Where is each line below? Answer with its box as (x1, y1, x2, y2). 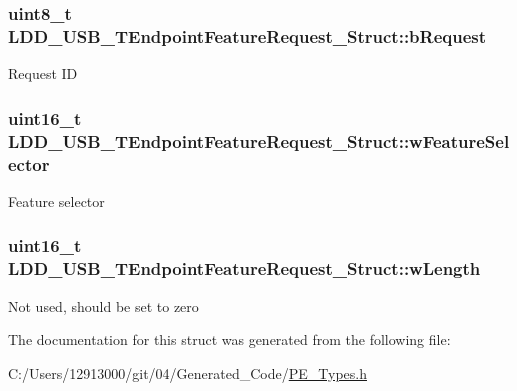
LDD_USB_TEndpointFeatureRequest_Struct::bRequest (8, 23, 487, 48)
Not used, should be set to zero (8, 295, 199, 316)
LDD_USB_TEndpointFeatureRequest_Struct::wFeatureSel (8, 128, 510, 153)
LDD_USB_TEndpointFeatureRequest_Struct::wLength (8, 256, 481, 281)
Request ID (8, 63, 78, 84)
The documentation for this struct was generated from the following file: (8, 329, 451, 350)
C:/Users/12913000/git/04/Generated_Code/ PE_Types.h (8, 362, 367, 383)
